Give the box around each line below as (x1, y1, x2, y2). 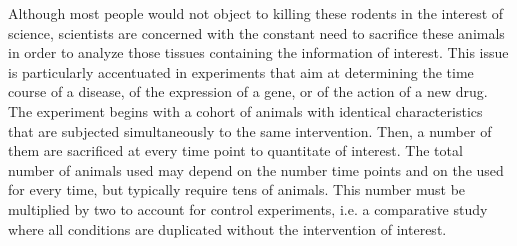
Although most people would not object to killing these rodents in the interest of (8, 3, 504, 23)
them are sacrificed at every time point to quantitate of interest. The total (8, 140, 463, 161)
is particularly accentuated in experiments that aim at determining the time (8, 61, 474, 82)
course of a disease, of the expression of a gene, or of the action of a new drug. (8, 81, 488, 102)
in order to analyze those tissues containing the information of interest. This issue (8, 42, 509, 63)
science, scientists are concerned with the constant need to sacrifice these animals (8, 22, 505, 43)
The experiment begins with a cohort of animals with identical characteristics (8, 100, 483, 121)
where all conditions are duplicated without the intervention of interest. (8, 218, 447, 239)
